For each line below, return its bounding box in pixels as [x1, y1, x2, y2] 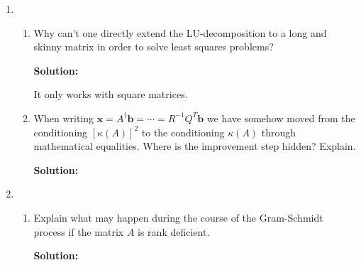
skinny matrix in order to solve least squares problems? [33, 39, 274, 54]
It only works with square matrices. [33, 87, 188, 102]
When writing [33, 110, 94, 125]
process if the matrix [33, 224, 124, 239]
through [261, 124, 296, 139]
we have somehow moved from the [206, 110, 355, 125]
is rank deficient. [138, 224, 210, 239]
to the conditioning [141, 124, 225, 139]
